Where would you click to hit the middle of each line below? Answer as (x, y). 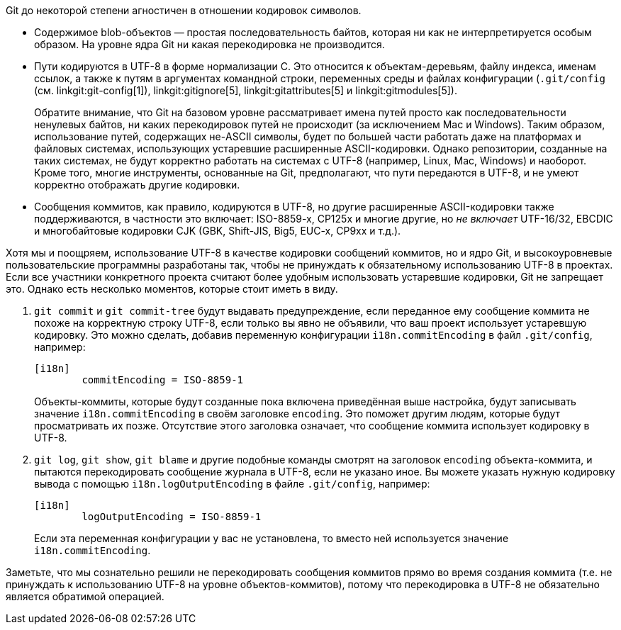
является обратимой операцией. (85, 596)
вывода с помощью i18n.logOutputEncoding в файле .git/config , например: (232, 484)
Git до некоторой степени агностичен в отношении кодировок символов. (184, 10)
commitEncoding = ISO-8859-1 (163, 380)
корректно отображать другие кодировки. (137, 185)
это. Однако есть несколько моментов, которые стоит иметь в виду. (172, 289)
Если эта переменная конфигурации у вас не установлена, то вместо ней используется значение (272, 538)
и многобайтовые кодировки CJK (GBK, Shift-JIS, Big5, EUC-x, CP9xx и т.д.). (218, 231)
